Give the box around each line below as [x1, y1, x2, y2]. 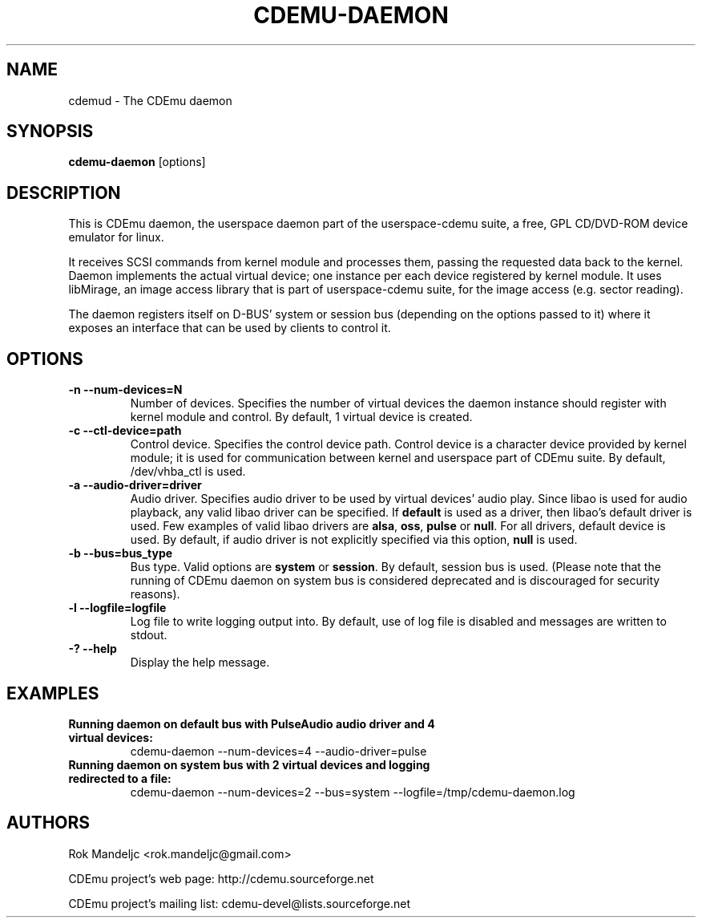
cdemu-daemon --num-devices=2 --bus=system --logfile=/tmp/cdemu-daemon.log [130, 784, 575, 799]
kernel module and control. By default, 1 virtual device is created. [130, 410, 473, 424]
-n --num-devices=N [68, 383, 183, 397]
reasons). [130, 587, 180, 602]
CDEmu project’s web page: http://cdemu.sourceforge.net [68, 871, 374, 885]
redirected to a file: [68, 771, 171, 785]
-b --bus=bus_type [68, 546, 173, 561]
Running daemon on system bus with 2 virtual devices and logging [68, 757, 430, 772]
